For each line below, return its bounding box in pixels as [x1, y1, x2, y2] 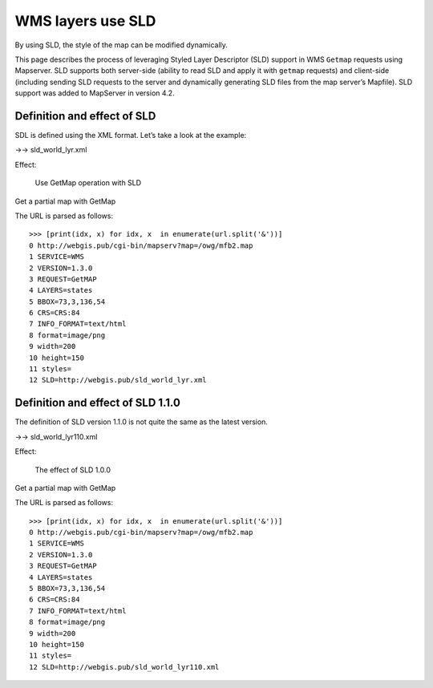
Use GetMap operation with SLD [34, 178, 142, 188]
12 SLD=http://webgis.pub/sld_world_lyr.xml [29, 375, 208, 385]
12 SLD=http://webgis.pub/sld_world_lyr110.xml [29, 662, 220, 671]
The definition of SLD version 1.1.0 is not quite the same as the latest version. [14, 417, 269, 427]
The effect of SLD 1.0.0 [34, 465, 111, 475]
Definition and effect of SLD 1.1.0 [14, 396, 180, 410]
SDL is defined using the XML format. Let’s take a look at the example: [14, 131, 247, 140]
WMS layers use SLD [14, 12, 156, 30]
